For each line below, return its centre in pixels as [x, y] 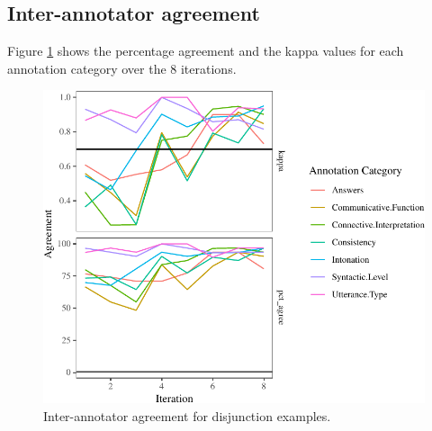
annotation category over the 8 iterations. [122, 68]
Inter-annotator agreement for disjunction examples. [187, 415]
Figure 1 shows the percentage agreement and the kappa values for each [206, 51]
